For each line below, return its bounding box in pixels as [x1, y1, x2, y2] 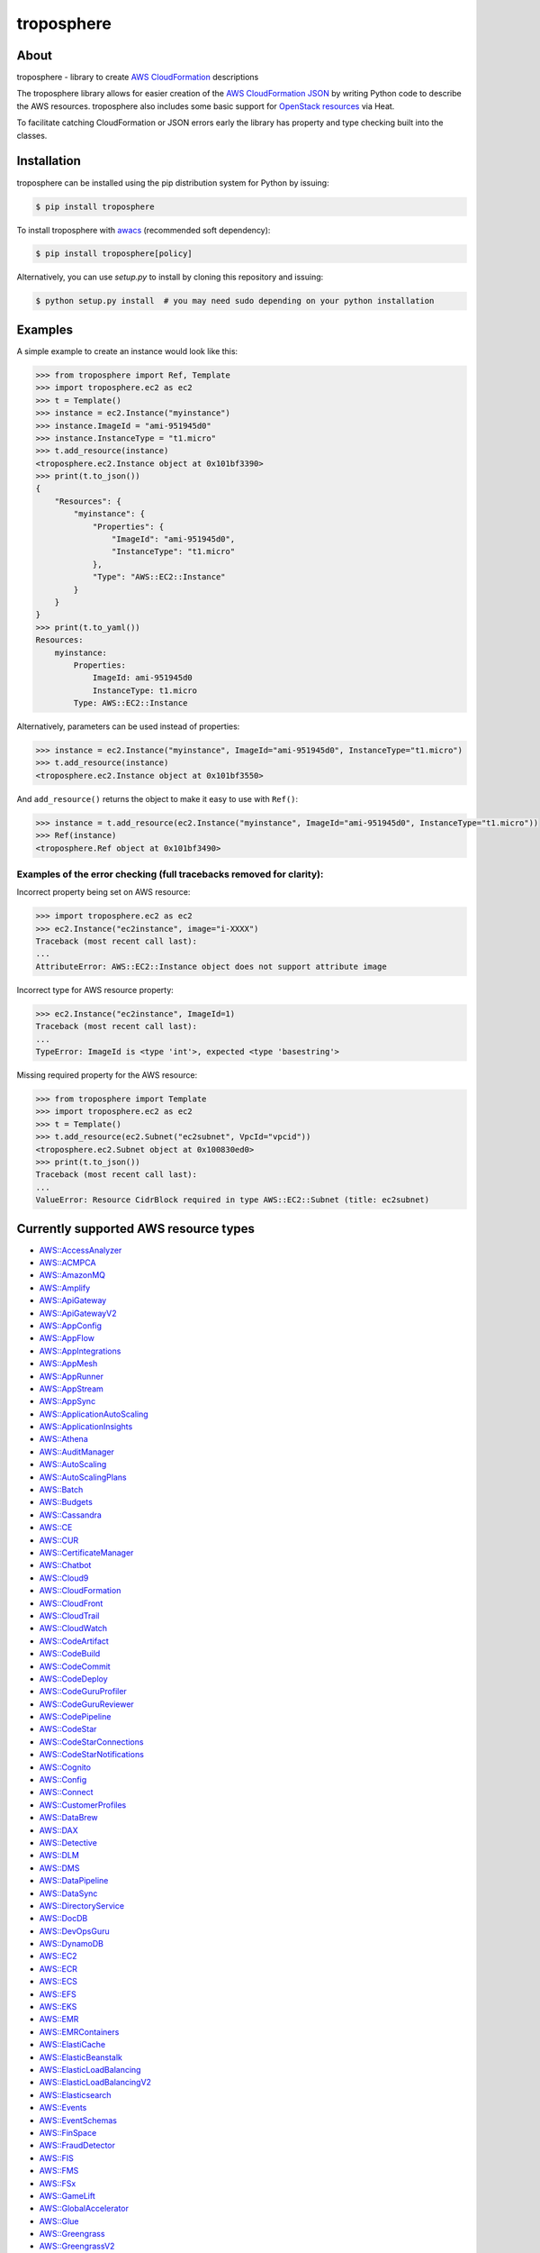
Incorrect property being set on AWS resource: [16, 887, 191, 898]
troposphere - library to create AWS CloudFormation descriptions [16, 72, 259, 83]
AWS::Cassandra [39, 1510, 103, 1520]
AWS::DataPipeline [39, 1875, 109, 1886]
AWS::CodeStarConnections [39, 1736, 144, 1747]
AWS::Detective [39, 1837, 98, 1847]
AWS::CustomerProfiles [39, 1799, 127, 1811]
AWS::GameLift [39, 2190, 96, 2201]
